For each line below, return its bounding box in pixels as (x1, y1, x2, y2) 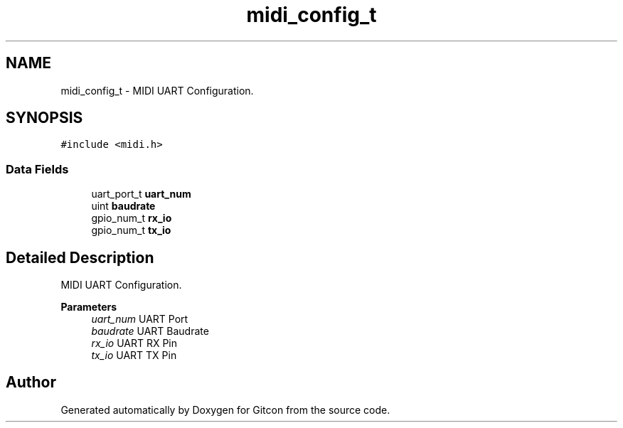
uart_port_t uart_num (91, 188, 191, 200)
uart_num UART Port (91, 313, 188, 326)
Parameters (60, 301, 117, 314)
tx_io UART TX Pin (91, 349, 177, 362)
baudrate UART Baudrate (91, 325, 209, 338)
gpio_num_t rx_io (91, 212, 172, 225)
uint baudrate (91, 200, 156, 213)
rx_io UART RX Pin (91, 337, 178, 350)
